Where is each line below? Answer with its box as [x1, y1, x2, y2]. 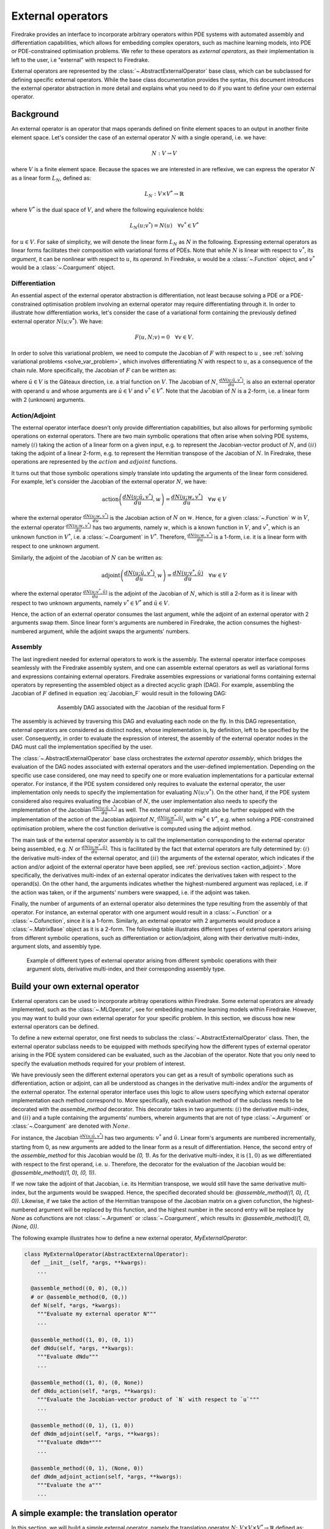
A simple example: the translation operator [11, 1508, 178, 1519]
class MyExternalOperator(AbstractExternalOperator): [24, 1251, 189, 1257]
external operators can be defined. [11, 1023, 99, 1031]
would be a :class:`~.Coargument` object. [11, 264, 116, 272]
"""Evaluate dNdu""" [37, 1353, 99, 1360]
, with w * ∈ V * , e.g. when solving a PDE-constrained [182, 815, 314, 823]
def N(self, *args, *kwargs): [31, 1302, 122, 1309]
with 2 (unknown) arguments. [11, 396, 86, 403]
